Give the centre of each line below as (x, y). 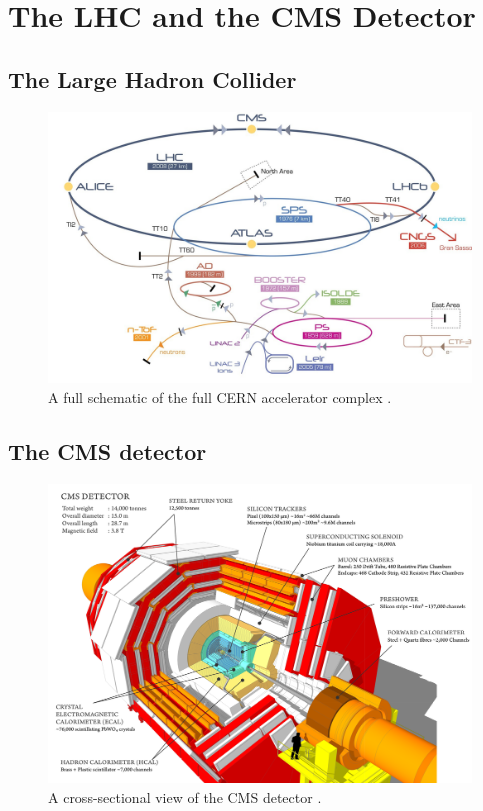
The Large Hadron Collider (152, 78)
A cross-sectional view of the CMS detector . (185, 796)
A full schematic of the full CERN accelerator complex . (220, 396)
